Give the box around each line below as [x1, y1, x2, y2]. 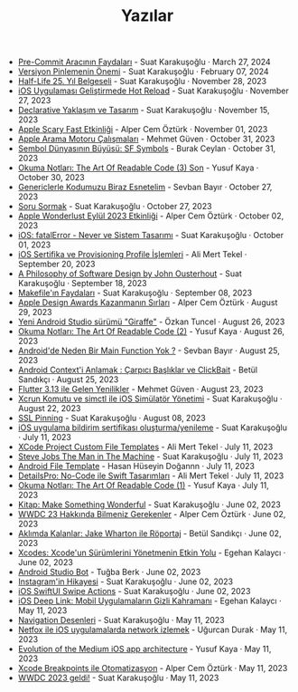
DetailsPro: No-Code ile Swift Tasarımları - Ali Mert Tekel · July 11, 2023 [17, 470, 284, 481]
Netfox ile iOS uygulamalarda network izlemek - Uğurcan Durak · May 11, [17, 624, 288, 635]
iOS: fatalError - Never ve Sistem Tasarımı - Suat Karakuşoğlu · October [17, 230, 284, 241]
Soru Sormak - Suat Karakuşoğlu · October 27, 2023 [17, 201, 212, 212]
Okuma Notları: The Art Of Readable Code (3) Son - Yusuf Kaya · [17, 162, 259, 173]
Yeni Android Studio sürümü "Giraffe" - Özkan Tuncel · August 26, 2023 [17, 316, 285, 327]
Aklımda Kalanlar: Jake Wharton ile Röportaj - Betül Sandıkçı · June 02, [17, 528, 282, 539]
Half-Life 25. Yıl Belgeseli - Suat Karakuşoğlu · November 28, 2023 [17, 76, 267, 87]
